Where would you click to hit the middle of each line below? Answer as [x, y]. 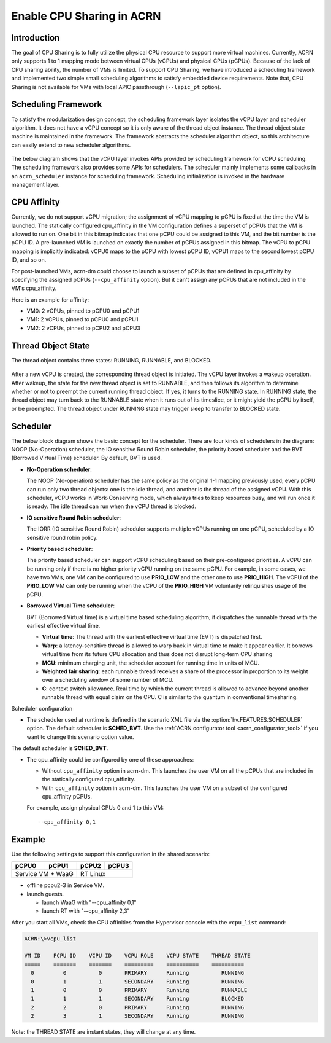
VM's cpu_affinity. [34, 288]
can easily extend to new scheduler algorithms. [71, 145]
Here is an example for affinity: [50, 299]
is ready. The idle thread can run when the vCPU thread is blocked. [111, 506]
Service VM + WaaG [44, 874]
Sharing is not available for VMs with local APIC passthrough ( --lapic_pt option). [116, 87]
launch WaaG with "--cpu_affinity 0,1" [89, 902]
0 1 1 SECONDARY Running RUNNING [138, 982]
